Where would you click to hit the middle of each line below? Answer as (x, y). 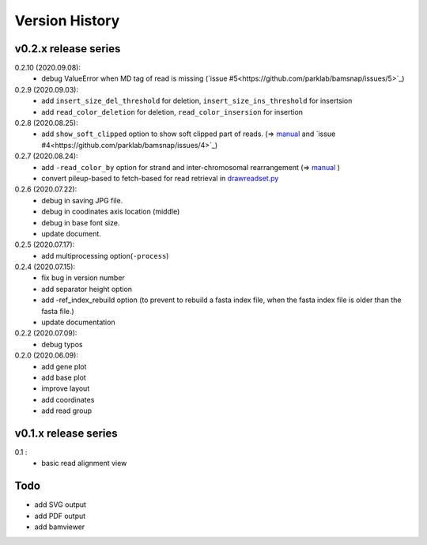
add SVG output (60, 505)
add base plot (64, 377)
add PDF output (60, 516)
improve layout (66, 388)
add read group (67, 411)
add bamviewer (60, 527)
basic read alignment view (84, 464)
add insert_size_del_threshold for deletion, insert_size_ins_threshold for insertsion (197, 101)
